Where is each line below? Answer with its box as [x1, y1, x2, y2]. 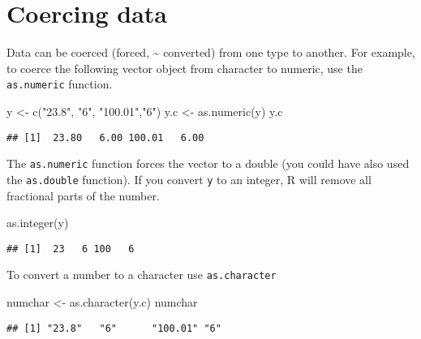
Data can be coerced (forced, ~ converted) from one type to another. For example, [6, 44, 415, 61]
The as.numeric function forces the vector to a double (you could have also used [6, 155, 410, 172]
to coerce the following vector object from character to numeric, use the [6, 59, 363, 76]
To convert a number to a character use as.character [6, 266, 277, 283]
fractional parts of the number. [6, 187, 160, 204]
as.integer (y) [6, 214, 69, 231]
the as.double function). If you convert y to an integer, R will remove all [6, 170, 372, 187]
